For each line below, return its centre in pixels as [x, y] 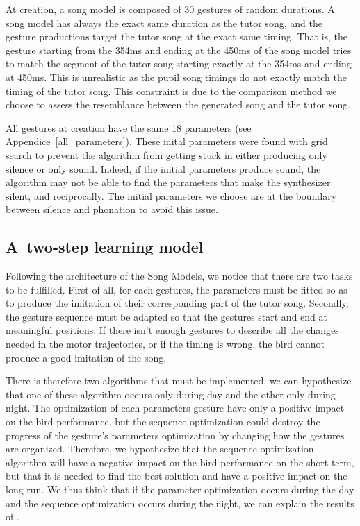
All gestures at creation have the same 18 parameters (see [129, 127]
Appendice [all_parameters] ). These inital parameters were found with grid [167, 141]
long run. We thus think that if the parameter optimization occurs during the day [180, 490]
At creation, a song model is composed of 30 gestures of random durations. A [170, 9]
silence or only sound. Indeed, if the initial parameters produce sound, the [163, 168]
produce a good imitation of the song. [86, 357]
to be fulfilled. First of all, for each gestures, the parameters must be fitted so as [177, 289]
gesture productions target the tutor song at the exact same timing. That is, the [177, 36]
